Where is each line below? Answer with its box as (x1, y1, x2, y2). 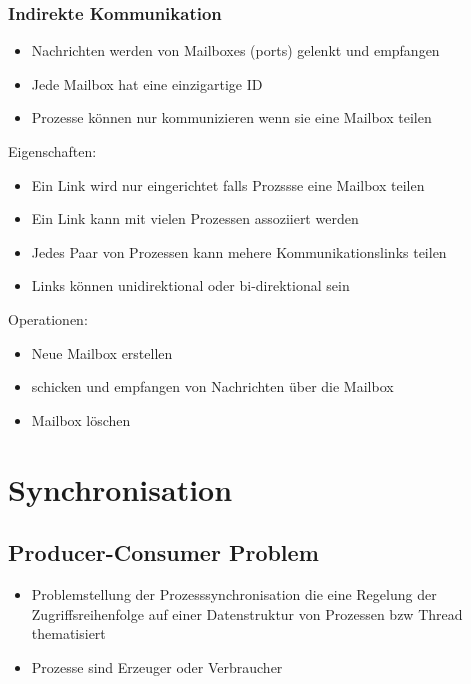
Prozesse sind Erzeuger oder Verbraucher (31, 656, 283, 677)
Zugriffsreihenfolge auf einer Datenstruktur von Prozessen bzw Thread (31, 603, 463, 624)
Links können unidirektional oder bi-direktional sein (31, 275, 350, 296)
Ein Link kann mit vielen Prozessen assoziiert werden (31, 208, 359, 229)
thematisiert (31, 623, 106, 644)
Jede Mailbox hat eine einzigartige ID (31, 73, 263, 94)
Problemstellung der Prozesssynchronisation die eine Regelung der (31, 583, 437, 604)
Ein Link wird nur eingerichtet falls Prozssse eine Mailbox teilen (31, 174, 425, 195)
